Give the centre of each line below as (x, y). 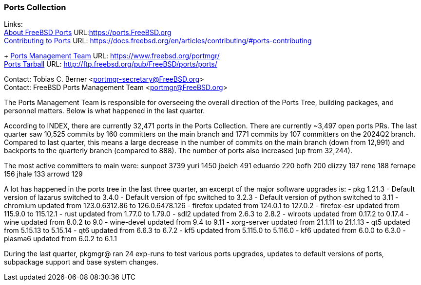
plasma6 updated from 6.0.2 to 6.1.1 (61, 239)
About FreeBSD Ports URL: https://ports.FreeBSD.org (88, 33)
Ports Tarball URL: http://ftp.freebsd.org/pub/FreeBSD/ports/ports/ (111, 64)
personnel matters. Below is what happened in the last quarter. (105, 111)
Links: (13, 24)
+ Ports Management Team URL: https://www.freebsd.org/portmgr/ (112, 56)
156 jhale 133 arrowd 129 (43, 174)
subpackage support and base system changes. (81, 262)
